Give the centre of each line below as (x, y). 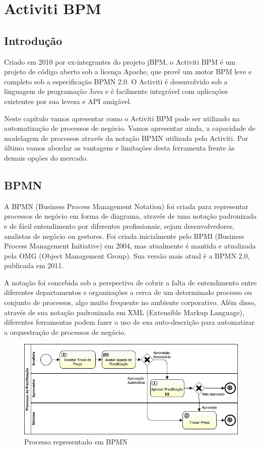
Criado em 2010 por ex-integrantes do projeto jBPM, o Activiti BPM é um (120, 61)
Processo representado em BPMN (76, 441)
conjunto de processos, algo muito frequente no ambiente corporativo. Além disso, (130, 302)
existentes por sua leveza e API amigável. (68, 101)
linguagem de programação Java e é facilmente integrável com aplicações (116, 91)
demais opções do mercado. (46, 157)
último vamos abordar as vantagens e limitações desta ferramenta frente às (119, 148)
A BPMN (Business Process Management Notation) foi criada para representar (126, 206)
